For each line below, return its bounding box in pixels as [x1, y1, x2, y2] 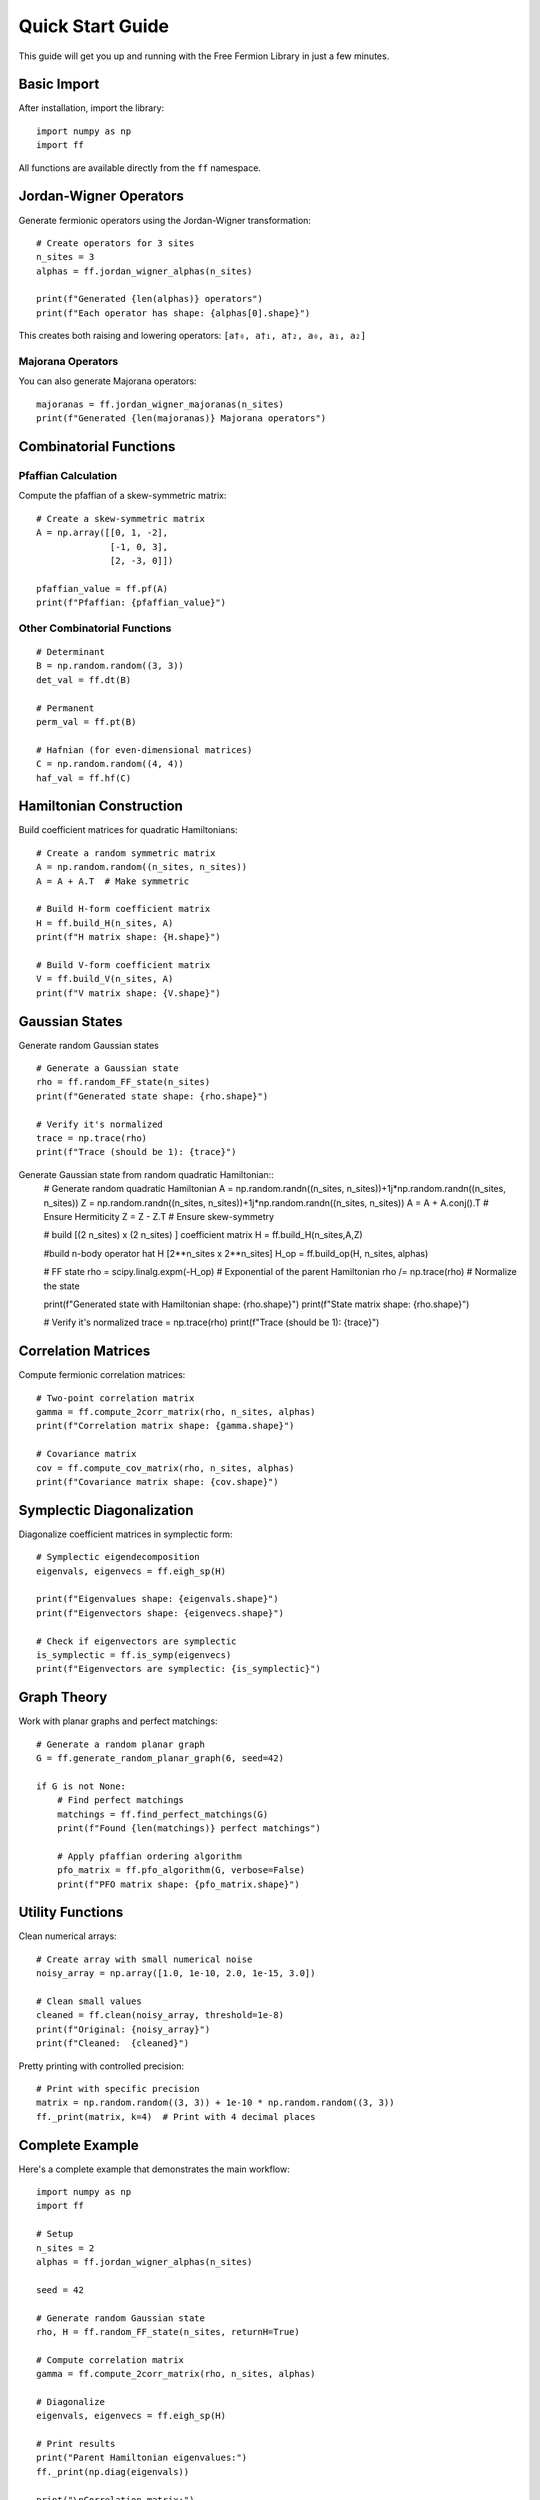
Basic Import [18, 76, 100, 93]
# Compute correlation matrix [36, 2354, 185, 2365]
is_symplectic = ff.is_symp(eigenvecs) [36, 1649, 232, 1660]
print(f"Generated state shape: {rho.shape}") [36, 1090, 269, 1102]
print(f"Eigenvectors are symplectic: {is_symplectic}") [36, 1663, 322, 1675]
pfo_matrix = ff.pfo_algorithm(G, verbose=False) [56, 1865, 305, 1876]
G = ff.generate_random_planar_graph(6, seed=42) [36, 1753, 285, 1764]
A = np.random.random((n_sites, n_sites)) [36, 861, 248, 873]
